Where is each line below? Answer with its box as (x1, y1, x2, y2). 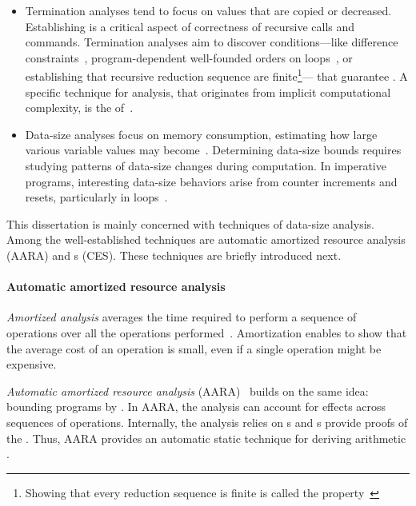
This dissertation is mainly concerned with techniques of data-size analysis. (6, 215, 374, 232)
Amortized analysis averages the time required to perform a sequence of (6, 309, 357, 325)
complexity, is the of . (25, 99, 134, 116)
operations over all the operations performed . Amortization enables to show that (6, 324, 407, 341)
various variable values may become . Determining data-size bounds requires (25, 141, 402, 158)
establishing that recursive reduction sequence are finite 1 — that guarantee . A (25, 66, 408, 85)
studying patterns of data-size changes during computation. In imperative (25, 157, 386, 173)
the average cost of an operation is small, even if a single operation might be (6, 340, 382, 357)
